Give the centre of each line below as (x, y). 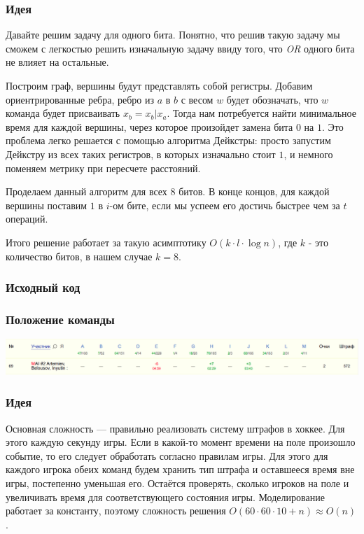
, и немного (308, 154)
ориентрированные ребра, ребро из (80, 99)
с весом (197, 99)
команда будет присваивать (63, 113)
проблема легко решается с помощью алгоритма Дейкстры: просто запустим (168, 140)
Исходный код (43, 287)
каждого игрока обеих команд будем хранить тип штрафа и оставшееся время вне (180, 469)
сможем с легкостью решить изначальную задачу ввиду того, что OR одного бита (180, 48)
